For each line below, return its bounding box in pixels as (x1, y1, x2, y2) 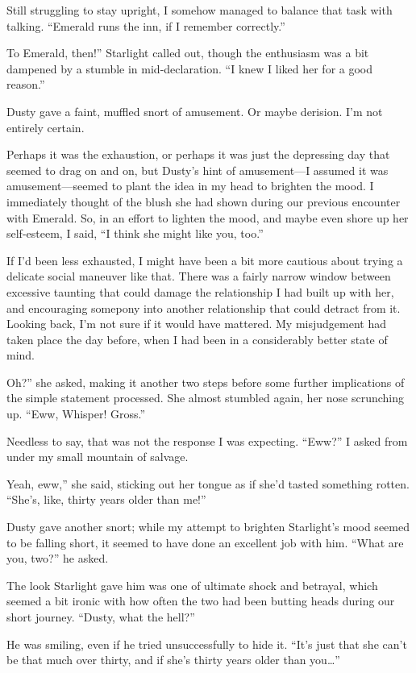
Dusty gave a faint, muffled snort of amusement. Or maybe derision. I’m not (6, 102, 383, 119)
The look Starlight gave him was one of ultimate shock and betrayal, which (6, 576, 378, 593)
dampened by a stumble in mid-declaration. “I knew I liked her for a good (6, 60, 373, 77)
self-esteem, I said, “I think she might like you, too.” (6, 225, 264, 242)
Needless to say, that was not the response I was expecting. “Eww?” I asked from (6, 432, 408, 449)
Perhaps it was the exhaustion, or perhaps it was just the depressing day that (6, 146, 390, 163)
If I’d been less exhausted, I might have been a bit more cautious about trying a (6, 251, 403, 268)
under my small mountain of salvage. (6, 448, 189, 465)
